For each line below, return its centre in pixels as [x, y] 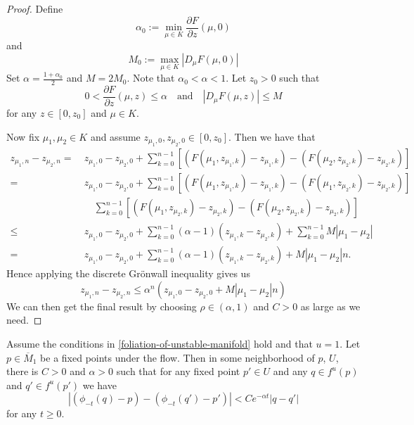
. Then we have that [272, 136]
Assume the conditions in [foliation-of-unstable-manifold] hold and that [160, 343]
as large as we [330, 306]
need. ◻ [24, 320]
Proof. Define [35, 8]
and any [290, 371]
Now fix [23, 136]
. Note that [151, 78]
